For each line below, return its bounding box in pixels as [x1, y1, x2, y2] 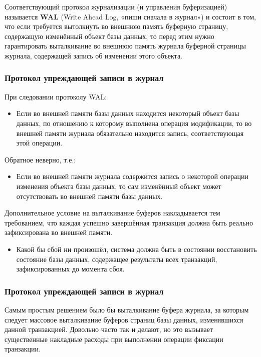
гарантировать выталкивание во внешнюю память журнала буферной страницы [5, 40, 246, 51]
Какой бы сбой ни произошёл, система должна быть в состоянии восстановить [16, 243, 257, 254]
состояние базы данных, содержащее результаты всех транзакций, [16, 253, 217, 264]
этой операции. [16, 137, 63, 148]
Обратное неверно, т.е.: [5, 154, 76, 164]
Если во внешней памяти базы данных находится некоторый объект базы [16, 108, 239, 118]
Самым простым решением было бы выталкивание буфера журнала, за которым [5, 304, 249, 314]
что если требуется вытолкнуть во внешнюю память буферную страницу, [5, 21, 228, 31]
